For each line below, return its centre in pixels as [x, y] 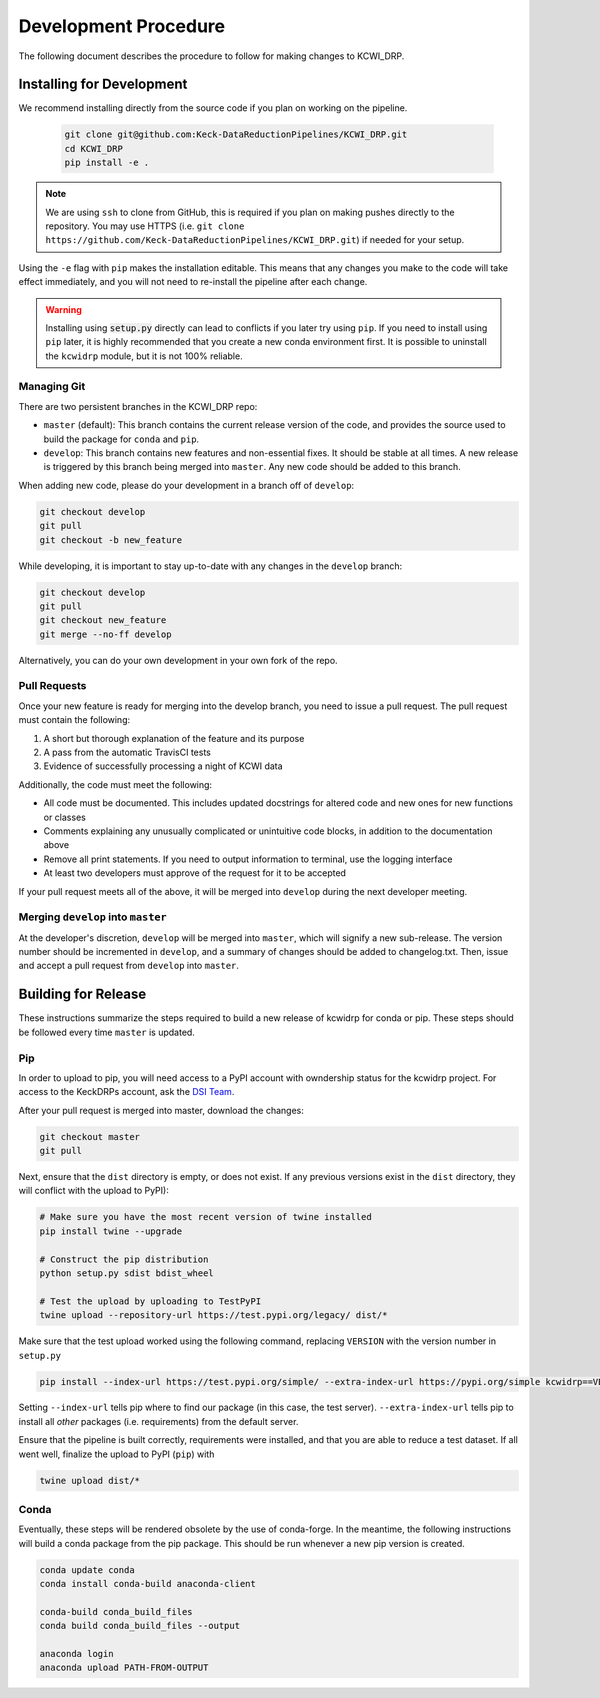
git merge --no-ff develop [105, 634]
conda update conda [87, 1569]
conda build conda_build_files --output [139, 1626]
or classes [65, 817]
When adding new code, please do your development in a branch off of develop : [186, 485]
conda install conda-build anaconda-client [148, 1584]
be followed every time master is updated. [106, 1032]
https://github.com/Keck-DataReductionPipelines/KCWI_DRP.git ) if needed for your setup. [255, 240]
